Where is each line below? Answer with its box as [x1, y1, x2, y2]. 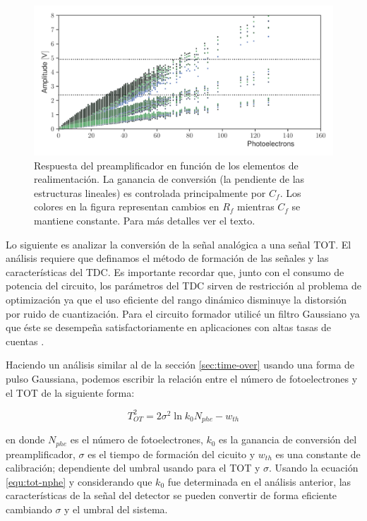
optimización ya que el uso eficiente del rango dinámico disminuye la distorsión [6, 292, 347, 306]
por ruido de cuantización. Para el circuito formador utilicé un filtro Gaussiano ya [6, 306, 360, 321]
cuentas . [6, 333, 44, 348]
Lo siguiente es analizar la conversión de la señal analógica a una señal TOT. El [6, 236, 351, 251]
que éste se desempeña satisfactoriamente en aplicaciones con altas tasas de [6, 320, 332, 335]
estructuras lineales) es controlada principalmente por [34, 185, 266, 200]
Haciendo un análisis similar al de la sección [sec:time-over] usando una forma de [6, 357, 355, 372]
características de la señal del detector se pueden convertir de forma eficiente [6, 488, 337, 503]
